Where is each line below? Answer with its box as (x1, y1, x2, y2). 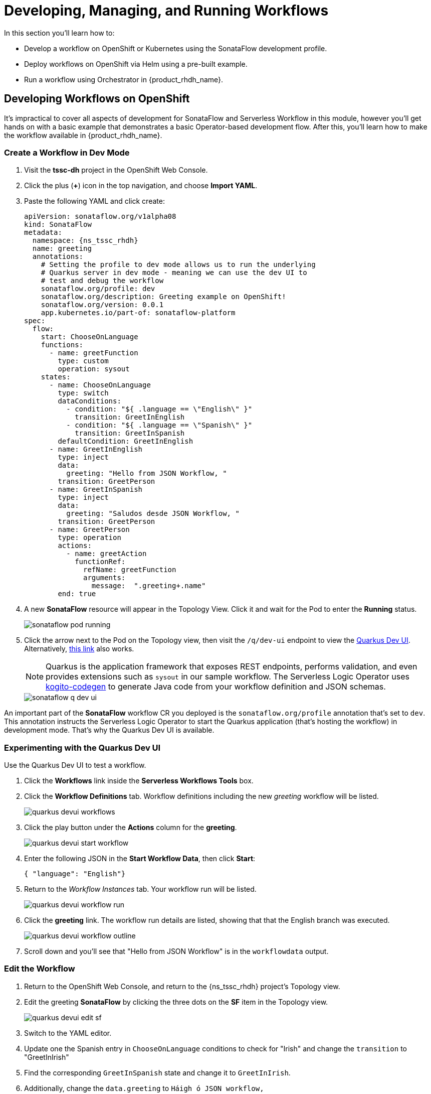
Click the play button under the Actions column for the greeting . (24, 823, 237, 832)
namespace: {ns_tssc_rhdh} (32, 236, 138, 245)
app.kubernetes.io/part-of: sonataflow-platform (41, 309, 236, 317)
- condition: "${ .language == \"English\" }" (66, 405, 253, 414)
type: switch (58, 389, 109, 397)
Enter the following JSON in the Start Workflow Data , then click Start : (24, 854, 256, 863)
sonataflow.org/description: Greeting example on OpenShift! (41, 293, 286, 301)
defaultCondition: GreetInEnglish (58, 437, 193, 446)
